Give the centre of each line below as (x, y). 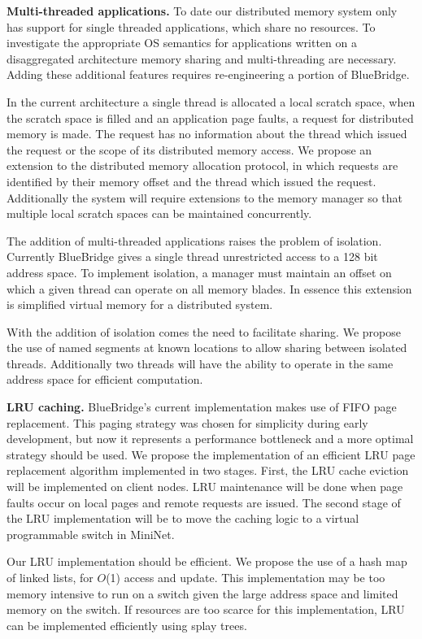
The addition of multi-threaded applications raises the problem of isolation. (194, 240)
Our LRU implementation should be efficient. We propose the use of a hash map (207, 561)
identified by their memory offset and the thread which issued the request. (191, 181)
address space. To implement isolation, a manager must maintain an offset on (199, 272)
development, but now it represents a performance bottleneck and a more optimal (210, 439)
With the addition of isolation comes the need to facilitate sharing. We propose (204, 331)
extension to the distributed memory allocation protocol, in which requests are (202, 165)
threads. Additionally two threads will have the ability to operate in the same (200, 363)
